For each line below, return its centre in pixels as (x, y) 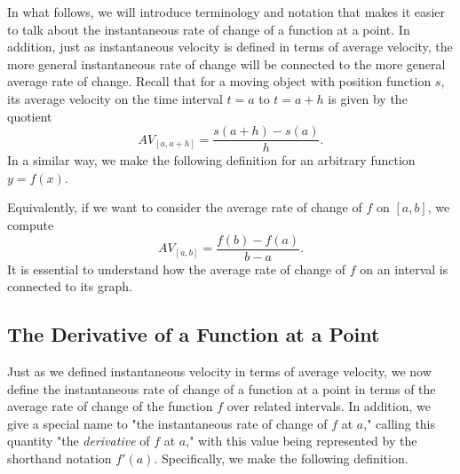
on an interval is (404, 269)
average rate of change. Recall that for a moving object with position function (219, 81)
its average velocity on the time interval (115, 98)
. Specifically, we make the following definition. (281, 458)
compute (31, 225)
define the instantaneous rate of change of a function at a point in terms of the (222, 388)
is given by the (368, 98)
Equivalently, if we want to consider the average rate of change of (185, 207)
